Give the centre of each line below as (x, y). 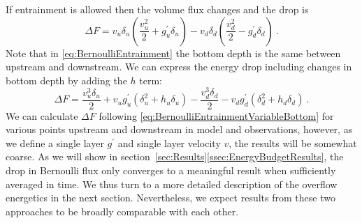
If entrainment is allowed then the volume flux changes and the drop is (157, 9)
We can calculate (42, 115)
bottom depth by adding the (66, 80)
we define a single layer (55, 143)
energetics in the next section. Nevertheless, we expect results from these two (171, 198)
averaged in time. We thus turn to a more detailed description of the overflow (172, 184)
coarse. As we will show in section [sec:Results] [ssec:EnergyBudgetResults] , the (175, 156)
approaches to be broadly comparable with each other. (122, 211)
